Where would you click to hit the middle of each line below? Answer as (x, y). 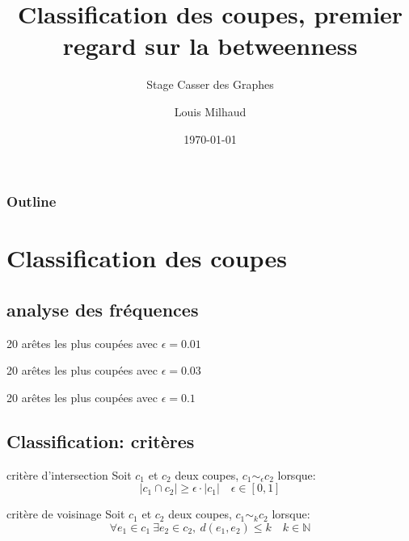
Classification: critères (101, 440)
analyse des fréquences (103, 309)
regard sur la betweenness (210, 46)
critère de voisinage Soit (66, 514)
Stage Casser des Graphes (210, 84)
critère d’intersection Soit (69, 474)
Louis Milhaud (210, 111)
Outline (32, 201)
